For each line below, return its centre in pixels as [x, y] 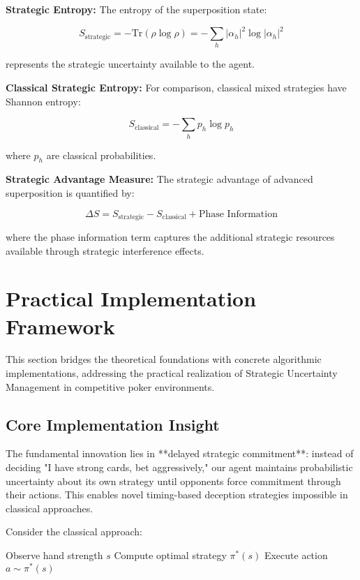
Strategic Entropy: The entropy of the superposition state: [136, 9]
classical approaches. [50, 508]
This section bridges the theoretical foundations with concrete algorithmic [164, 359]
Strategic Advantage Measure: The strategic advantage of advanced [159, 179]
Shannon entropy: [43, 101]
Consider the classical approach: [74, 531]
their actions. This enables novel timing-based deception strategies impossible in [177, 495]
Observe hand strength [54, 555]
